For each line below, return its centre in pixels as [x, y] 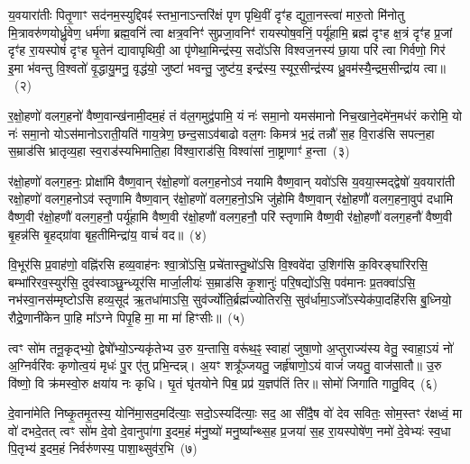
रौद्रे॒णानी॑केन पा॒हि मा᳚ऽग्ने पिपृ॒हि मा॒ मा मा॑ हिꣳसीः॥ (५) [127, 317]
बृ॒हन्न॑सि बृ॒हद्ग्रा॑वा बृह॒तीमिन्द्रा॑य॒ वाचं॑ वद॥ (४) [108, 234]
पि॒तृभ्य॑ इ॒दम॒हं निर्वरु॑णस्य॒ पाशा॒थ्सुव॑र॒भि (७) [103, 448]
